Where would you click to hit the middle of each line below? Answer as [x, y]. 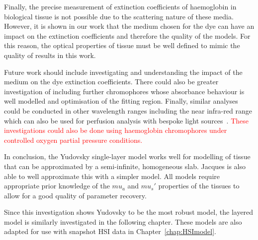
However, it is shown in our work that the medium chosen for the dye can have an [129, 26]
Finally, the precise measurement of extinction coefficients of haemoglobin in [120, 6]
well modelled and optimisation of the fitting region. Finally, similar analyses [121, 101]
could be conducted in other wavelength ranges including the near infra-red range [128, 110]
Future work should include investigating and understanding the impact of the [123, 72]
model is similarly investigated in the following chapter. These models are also [123, 221]
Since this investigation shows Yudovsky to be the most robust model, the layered [129, 212]
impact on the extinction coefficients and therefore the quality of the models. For [127, 35]
